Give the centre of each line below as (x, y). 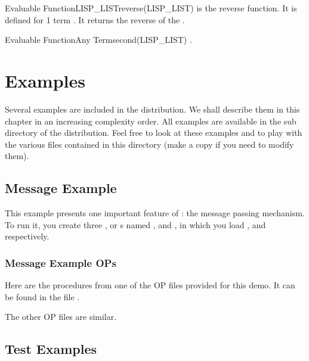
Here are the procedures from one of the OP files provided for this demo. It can (150, 285)
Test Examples (51, 349)
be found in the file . (42, 296)
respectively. (27, 236)
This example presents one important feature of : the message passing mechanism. (155, 213)
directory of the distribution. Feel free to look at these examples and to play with (154, 133)
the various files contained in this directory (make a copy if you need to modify (149, 144)
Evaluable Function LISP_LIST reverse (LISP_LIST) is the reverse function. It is (151, 8)
